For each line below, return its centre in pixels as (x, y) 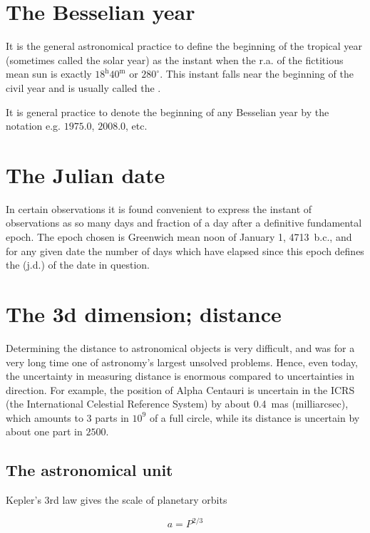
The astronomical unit (89, 470)
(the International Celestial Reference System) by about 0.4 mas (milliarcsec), (177, 404)
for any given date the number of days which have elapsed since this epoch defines (185, 250)
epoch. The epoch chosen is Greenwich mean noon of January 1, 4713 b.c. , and (179, 237)
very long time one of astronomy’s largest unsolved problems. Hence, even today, (182, 362)
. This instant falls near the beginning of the (257, 74)
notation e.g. (34, 126)
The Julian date (86, 174)
